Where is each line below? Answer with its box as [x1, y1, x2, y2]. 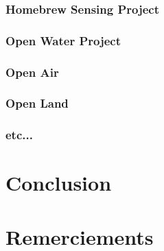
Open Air [5, 63, 59, 80]
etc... [5, 126, 33, 143]
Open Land [5, 95, 69, 112]
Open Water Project [5, 32, 121, 49]
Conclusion [5, 169, 112, 197]
